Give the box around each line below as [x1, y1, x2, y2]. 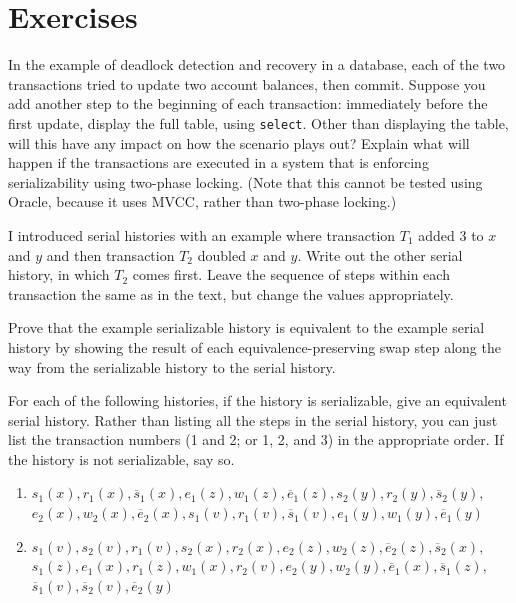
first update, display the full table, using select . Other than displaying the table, [8, 112, 509, 133]
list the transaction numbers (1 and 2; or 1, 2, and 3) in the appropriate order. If [8, 429, 504, 450]
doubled [197, 244, 246, 265]
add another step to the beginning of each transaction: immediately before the [8, 93, 488, 114]
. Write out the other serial [297, 244, 463, 265]
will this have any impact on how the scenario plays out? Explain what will [8, 132, 470, 153]
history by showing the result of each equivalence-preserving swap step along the [8, 336, 501, 357]
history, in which [8, 264, 110, 285]
